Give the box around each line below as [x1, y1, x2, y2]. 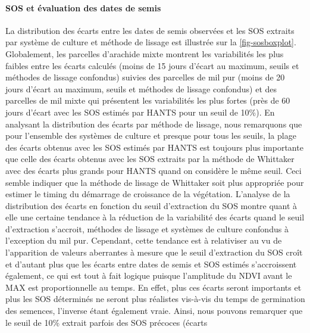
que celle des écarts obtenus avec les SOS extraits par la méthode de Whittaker [5, 153, 295, 165]
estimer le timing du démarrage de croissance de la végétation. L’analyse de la [5, 188, 290, 200]
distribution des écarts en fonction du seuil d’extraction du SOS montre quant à [5, 199, 298, 211]
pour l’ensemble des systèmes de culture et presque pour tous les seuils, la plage [5, 129, 296, 142]
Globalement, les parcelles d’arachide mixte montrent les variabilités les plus [5, 47, 284, 60]
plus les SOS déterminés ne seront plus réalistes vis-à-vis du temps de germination [5, 292, 305, 305]
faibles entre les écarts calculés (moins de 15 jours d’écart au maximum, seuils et [5, 59, 299, 71]
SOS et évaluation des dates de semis [5, 1, 161, 14]
